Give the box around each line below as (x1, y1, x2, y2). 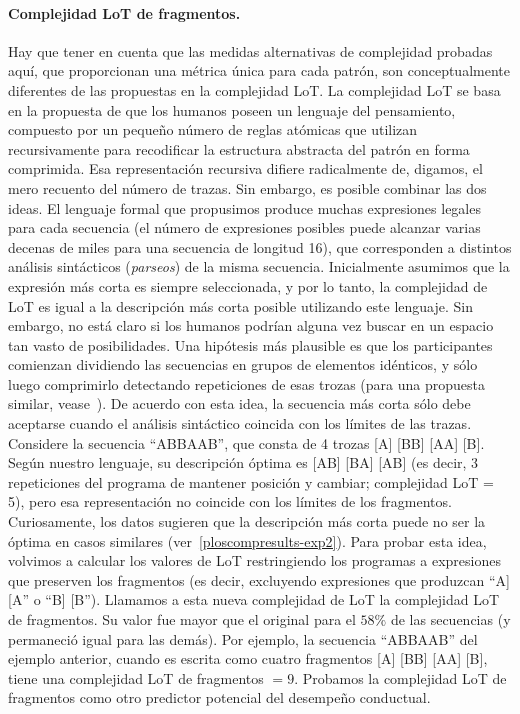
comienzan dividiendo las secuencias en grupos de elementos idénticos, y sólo (8, 354, 478, 375)
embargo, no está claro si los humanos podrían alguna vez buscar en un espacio (8, 315, 494, 336)
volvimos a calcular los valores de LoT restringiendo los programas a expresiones (8, 550, 501, 571)
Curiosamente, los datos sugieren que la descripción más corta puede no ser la (8, 511, 486, 532)
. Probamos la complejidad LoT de (294, 667, 507, 688)
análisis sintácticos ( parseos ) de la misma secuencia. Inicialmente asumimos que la (8, 256, 510, 277)
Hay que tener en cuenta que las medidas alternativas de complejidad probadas (8, 40, 493, 61)
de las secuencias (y (390, 609, 511, 630)
